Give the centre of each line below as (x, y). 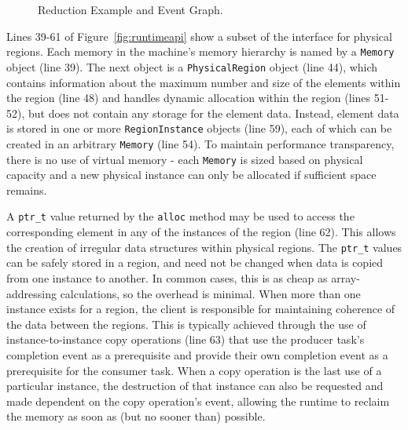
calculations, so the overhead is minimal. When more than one (210, 293)
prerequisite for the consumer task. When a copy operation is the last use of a (194, 370)
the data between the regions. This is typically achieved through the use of (186, 324)
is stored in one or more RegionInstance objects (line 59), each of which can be (199, 128)
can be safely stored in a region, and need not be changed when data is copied (195, 262)
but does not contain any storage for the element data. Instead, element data (213, 113)
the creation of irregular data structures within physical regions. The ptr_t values (204, 247)
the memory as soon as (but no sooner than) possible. (136, 416)
